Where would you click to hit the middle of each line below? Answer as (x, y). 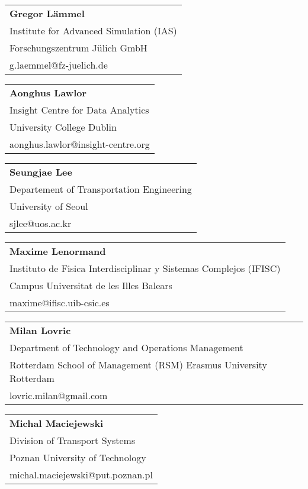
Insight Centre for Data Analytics (79, 110)
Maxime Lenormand (58, 251)
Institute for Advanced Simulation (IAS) (93, 30)
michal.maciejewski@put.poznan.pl (81, 475)
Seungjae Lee (41, 172)
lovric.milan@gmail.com (59, 395)
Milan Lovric (40, 330)
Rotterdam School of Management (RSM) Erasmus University (138, 365)
